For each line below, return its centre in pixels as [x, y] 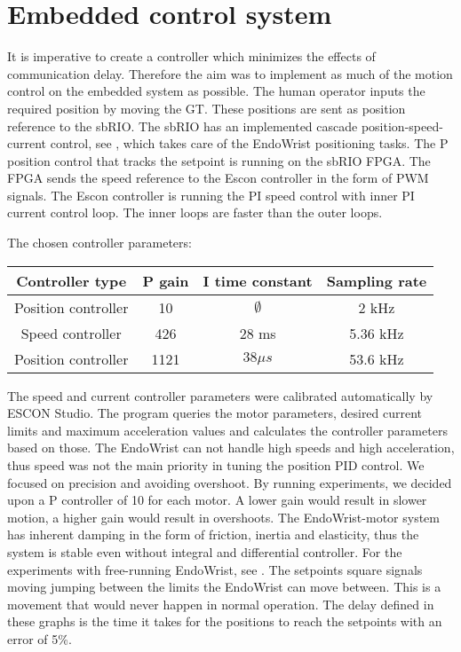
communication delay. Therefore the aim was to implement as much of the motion [230, 73]
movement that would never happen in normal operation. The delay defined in [221, 604]
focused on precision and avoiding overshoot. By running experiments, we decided [230, 482]
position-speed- [402, 126]
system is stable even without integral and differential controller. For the [205, 552]
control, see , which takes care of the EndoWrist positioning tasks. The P [249, 143]
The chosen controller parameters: [99, 243]
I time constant [258, 280]
